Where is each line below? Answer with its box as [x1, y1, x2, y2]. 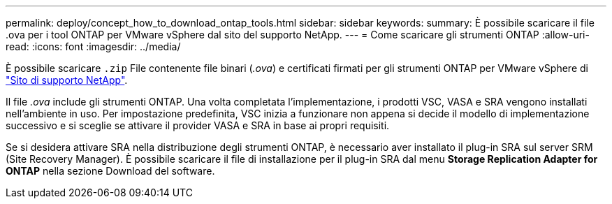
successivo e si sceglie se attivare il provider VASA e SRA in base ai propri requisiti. [6, 119, 390, 131]
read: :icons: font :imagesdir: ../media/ [6, 41, 181, 52]
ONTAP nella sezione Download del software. [6, 165, 215, 177]
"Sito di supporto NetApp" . [6, 74, 128, 86]
